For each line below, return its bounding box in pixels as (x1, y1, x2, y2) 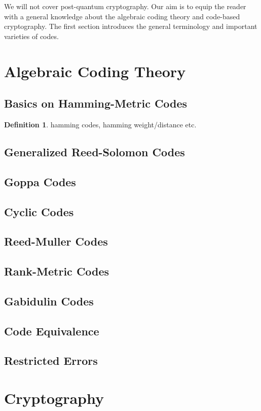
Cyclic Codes (4, 203, 74, 219)
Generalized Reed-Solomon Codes (4, 144, 185, 159)
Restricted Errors (4, 353, 98, 368)
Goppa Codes (4, 174, 76, 189)
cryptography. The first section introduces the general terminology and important (4, 21, 257, 31)
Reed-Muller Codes (4, 233, 108, 249)
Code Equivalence (4, 323, 99, 338)
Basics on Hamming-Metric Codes (4, 95, 188, 111)
